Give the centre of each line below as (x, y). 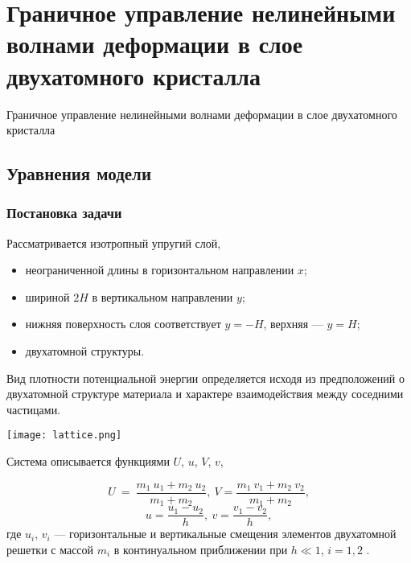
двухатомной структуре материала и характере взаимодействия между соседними (205, 394)
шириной (47, 296)
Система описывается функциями (88, 461)
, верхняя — (293, 324)
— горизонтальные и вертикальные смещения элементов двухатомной (225, 534)
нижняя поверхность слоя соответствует (123, 324)
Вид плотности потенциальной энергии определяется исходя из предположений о (205, 378)
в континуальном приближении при (201, 549)
